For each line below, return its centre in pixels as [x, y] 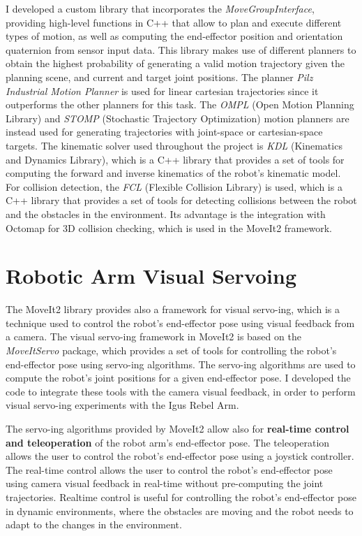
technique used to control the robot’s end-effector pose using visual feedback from [180, 323]
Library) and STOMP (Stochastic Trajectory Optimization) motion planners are [178, 118]
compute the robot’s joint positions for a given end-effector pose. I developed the [178, 378]
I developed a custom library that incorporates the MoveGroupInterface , [160, 8]
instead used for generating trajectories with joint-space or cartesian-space [164, 132]
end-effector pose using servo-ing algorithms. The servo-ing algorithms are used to [181, 364]
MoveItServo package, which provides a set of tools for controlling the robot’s [171, 350]
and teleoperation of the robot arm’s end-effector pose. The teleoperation [168, 442]
